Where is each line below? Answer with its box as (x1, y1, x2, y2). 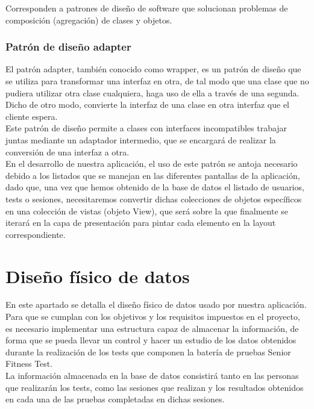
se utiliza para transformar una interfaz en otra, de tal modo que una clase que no (5, 75, 309, 87)
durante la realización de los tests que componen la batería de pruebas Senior (5, 345, 291, 358)
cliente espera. (5, 110, 58, 122)
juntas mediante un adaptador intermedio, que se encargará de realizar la (5, 133, 276, 146)
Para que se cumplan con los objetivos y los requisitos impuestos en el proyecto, (5, 310, 300, 323)
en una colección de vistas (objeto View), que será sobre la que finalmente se (5, 204, 289, 217)
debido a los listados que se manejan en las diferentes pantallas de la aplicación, (5, 169, 300, 181)
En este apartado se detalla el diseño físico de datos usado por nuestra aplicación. (5, 298, 307, 311)
